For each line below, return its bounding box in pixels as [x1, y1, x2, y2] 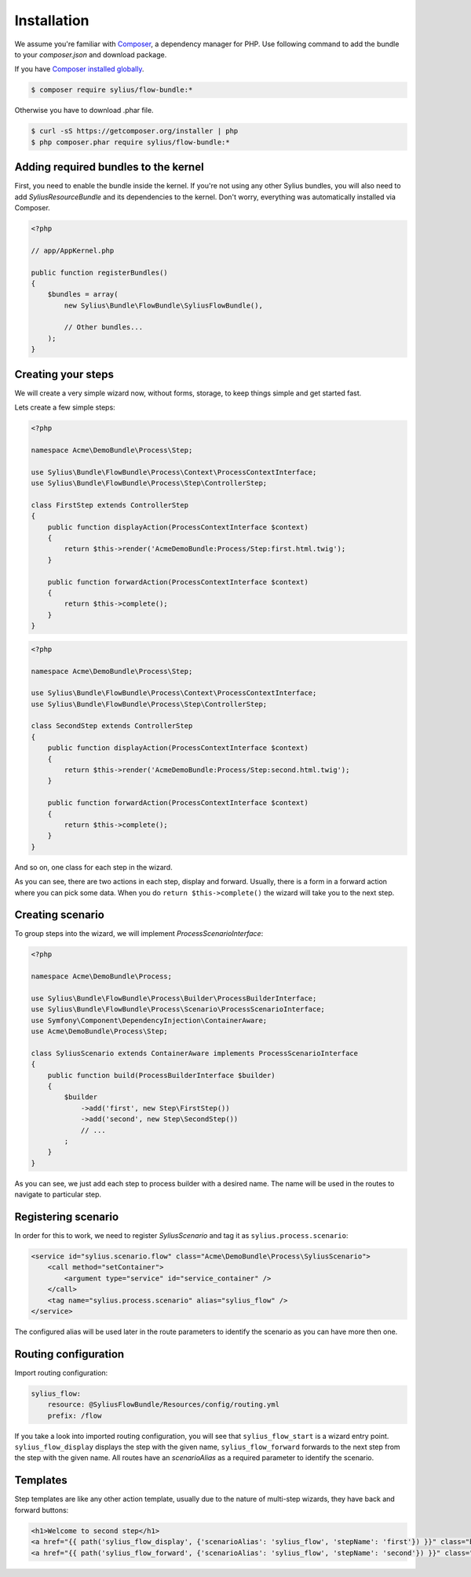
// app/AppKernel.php [31, 246, 115, 255]
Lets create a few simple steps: [14, 402, 115, 412]
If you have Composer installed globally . [14, 64, 144, 74]
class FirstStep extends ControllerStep [31, 501, 188, 509]
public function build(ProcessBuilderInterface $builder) [47, 1071, 276, 1080]
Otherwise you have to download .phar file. [14, 106, 154, 115]
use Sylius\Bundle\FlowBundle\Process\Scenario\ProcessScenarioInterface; [31, 1005, 326, 1014]
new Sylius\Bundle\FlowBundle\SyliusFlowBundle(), [64, 300, 263, 310]
